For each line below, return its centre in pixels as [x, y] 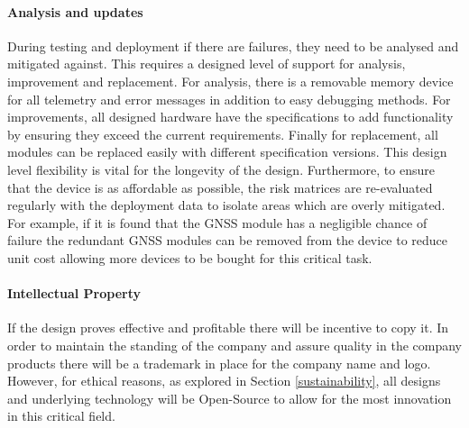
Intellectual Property [74, 293]
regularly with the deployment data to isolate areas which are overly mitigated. [226, 205]
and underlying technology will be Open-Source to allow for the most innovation [230, 398]
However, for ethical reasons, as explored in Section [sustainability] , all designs [224, 381]
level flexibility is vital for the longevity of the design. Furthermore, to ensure [221, 169]
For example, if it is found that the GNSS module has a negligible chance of [217, 222]
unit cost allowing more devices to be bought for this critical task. [190, 257]
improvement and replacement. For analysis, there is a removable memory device [230, 81]
